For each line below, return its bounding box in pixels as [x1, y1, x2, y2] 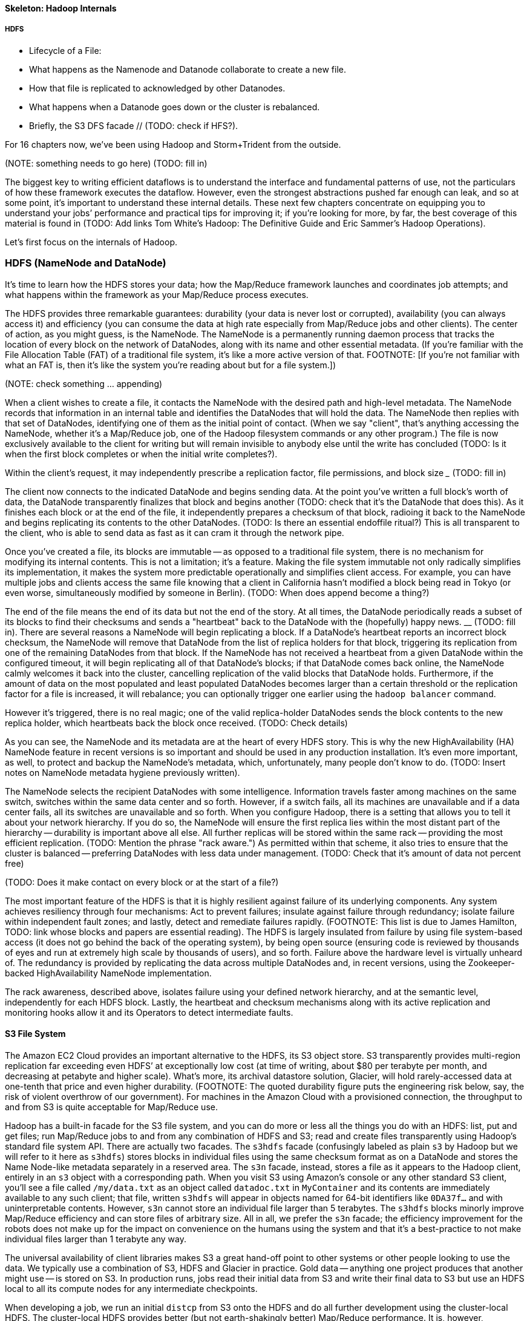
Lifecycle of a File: [29, 45, 102, 56]
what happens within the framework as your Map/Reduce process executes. [5, 289, 309, 300]
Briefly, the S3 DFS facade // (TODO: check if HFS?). [29, 120, 238, 131]
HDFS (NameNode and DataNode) [5, 257, 166, 270]
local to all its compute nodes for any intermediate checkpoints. [5, 1283, 258, 1294]
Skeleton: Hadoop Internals [5, 3, 117, 13]
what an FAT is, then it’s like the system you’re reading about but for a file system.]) [5, 359, 336, 370]
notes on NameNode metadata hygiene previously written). [5, 767, 240, 778]
